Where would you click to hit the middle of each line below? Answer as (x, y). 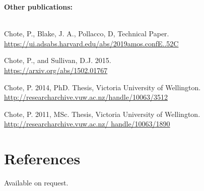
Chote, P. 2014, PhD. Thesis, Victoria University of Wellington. (103, 87)
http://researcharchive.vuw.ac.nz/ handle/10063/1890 (87, 124)
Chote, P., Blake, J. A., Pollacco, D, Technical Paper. (87, 34)
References (42, 158)
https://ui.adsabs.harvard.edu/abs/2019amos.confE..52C (91, 43)
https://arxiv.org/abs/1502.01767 (56, 70)
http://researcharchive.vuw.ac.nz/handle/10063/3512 (86, 97)
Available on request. (36, 183)
